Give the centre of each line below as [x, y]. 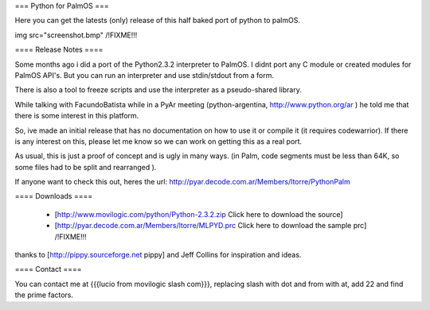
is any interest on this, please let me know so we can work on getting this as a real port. [158, 141]
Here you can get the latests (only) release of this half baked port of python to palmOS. [157, 21]
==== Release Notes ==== [59, 50]
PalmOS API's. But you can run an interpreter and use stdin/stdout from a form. [145, 75]
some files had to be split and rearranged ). [86, 167]
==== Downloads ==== [54, 196]
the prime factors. [44, 295]
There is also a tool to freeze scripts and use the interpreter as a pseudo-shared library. [158, 90]
